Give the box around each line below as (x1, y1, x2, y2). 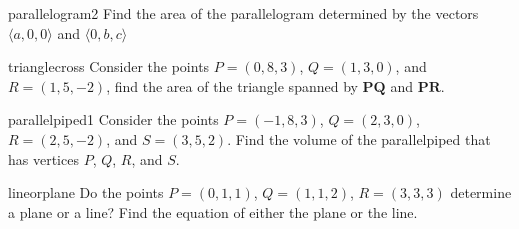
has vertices (8, 148, 79, 169)
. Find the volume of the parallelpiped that (227, 128, 491, 149)
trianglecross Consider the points (8, 56, 210, 77)
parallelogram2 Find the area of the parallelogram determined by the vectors (8, 3, 479, 23)
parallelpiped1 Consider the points (8, 109, 219, 130)
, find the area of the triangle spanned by (106, 75, 358, 96)
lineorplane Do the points (8, 182, 164, 203)
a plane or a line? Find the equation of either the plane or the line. (8, 201, 418, 222)
